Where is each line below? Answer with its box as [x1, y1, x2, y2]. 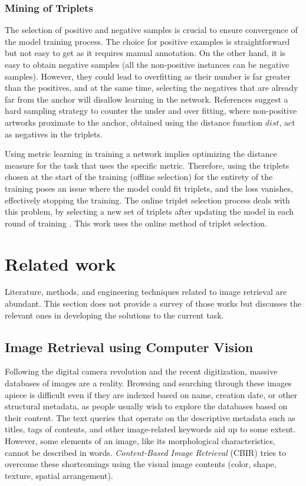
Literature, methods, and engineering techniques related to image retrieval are [5, 285, 287, 298]
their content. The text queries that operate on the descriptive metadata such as [5, 411, 295, 423]
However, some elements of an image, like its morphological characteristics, [5, 434, 275, 446]
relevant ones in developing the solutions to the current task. [5, 308, 224, 321]
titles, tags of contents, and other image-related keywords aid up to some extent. [5, 423, 296, 435]
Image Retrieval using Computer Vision [5, 337, 254, 356]
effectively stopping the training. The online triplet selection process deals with [5, 193, 290, 206]
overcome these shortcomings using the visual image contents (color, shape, [5, 458, 277, 470]
